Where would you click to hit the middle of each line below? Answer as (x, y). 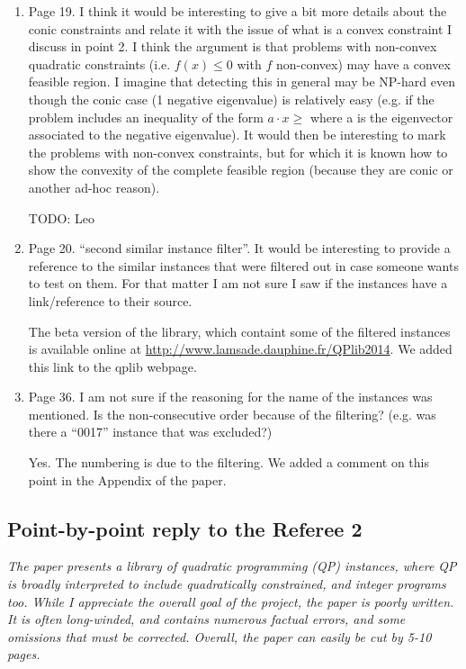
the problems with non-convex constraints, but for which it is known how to (238, 152)
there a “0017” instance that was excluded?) (150, 432)
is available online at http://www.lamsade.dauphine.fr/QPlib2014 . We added (240, 349)
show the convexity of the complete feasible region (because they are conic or (241, 170)
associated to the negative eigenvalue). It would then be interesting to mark (237, 135)
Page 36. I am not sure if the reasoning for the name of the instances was (230, 397)
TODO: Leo (61, 217)
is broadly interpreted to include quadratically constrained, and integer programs (227, 584)
